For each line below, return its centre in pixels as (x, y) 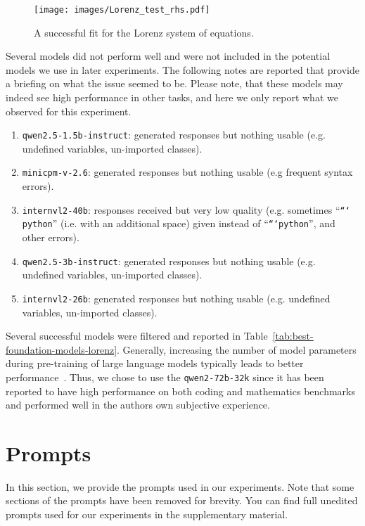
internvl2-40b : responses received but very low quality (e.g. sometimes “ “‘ (186, 209)
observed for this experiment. (69, 111)
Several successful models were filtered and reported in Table (137, 336)
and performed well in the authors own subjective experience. (138, 405)
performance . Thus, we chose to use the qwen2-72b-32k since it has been (165, 377)
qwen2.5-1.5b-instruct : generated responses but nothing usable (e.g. (174, 135)
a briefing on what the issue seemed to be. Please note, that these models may (174, 83)
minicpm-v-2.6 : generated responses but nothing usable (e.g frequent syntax (187, 172)
